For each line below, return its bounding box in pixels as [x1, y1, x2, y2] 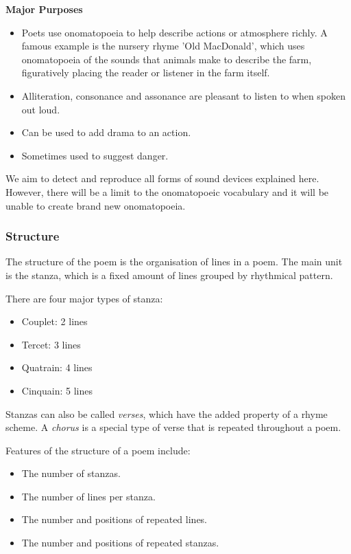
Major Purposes [5, 2, 83, 16]
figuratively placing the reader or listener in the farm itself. [21, 65, 270, 80]
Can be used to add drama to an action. [21, 125, 191, 140]
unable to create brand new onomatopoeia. [5, 198, 186, 212]
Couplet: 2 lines [21, 314, 88, 329]
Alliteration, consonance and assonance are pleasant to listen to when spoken [21, 88, 346, 102]
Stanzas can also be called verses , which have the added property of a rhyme [5, 406, 328, 421]
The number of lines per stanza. [21, 489, 156, 503]
